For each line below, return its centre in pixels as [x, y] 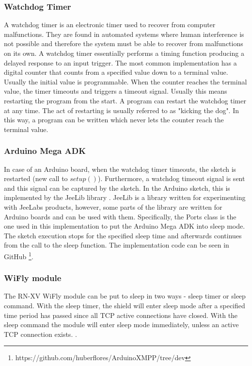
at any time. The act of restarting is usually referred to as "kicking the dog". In [122, 110]
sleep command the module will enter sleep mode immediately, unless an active [121, 324]
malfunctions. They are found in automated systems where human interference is [124, 34]
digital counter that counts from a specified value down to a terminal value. [116, 72]
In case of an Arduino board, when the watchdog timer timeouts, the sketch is [120, 169]
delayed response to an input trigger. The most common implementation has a [120, 62]
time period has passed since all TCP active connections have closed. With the [121, 315]
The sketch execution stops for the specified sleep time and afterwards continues [123, 235]
